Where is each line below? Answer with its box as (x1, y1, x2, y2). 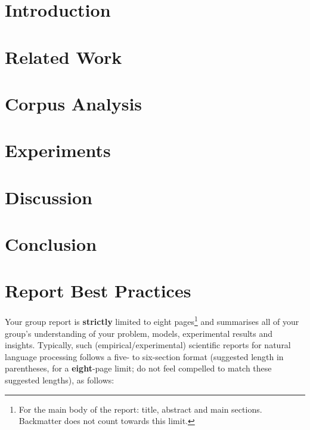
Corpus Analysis (5, 91, 142, 115)
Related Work (5, 44, 122, 69)
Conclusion (5, 232, 97, 256)
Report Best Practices (5, 278, 191, 303)
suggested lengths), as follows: (5, 374, 114, 386)
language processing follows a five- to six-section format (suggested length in (5, 350, 284, 363)
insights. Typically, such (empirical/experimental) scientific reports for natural (5, 339, 291, 351)
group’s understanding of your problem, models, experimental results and (5, 327, 273, 339)
